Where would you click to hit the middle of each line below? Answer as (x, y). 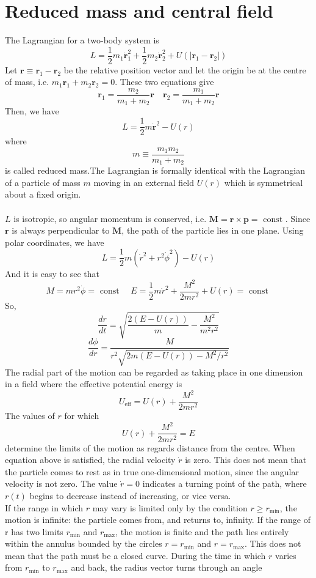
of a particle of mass (43, 182)
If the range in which (44, 507)
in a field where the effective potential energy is (94, 384)
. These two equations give (164, 82)
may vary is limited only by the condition (170, 507)
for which (82, 416)
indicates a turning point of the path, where (224, 484)
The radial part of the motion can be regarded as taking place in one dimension (154, 372)
